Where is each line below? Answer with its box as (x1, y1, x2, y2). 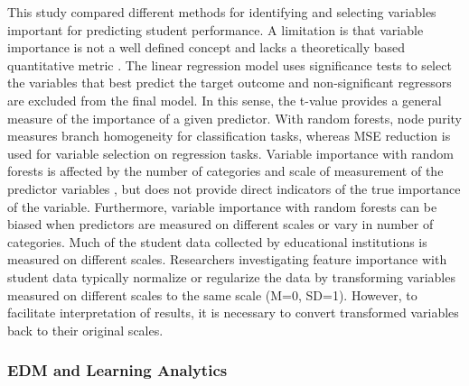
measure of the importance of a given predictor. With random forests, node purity (7, 108, 462, 127)
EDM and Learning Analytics (7, 359, 228, 381)
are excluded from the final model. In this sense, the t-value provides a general (7, 90, 442, 109)
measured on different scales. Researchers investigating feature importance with (7, 250, 447, 269)
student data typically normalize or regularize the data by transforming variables (7, 267, 455, 286)
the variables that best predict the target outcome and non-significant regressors (7, 73, 452, 92)
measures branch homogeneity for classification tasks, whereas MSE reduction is (7, 126, 451, 145)
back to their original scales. (7, 320, 164, 339)
